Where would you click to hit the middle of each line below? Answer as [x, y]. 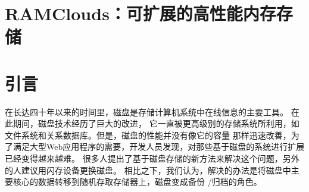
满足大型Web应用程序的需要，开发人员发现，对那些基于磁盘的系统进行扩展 [159, 147]
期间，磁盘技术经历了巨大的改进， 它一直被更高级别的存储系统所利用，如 [156, 123]
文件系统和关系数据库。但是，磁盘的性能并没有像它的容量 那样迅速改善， [148, 135]
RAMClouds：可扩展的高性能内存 [141, 13]
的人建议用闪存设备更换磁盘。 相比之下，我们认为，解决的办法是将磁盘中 [148, 170]
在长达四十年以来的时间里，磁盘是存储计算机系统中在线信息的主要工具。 [146, 111]
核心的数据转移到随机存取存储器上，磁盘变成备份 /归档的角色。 [137, 182]
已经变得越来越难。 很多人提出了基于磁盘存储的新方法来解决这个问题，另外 [152, 158]
